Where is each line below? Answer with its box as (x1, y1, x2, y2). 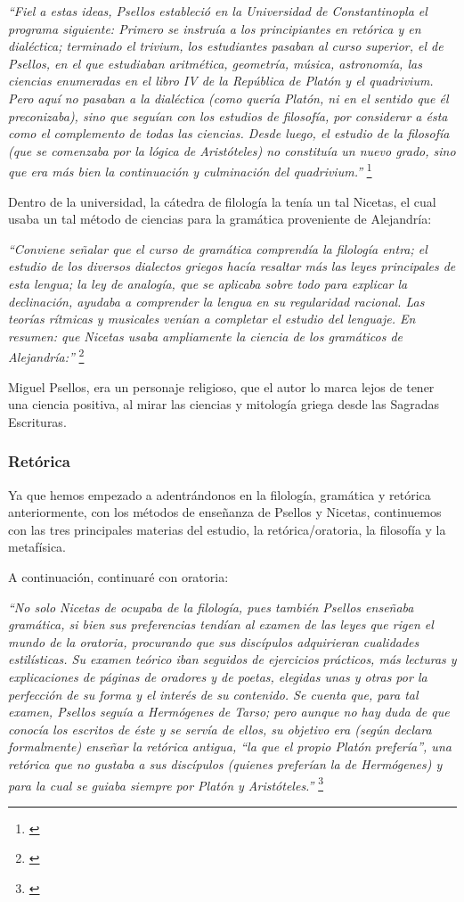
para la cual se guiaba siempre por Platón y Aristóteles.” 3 (8, 773, 323, 794)
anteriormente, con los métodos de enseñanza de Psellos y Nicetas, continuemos (8, 503, 442, 521)
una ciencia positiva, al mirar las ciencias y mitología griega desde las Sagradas (8, 395, 439, 414)
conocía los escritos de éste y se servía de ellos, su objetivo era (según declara (8, 719, 432, 738)
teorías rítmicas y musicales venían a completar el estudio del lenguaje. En (8, 309, 416, 328)
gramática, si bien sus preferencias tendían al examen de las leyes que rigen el (8, 615, 434, 634)
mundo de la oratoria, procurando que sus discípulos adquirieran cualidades (8, 632, 419, 651)
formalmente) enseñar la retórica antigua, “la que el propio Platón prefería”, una (8, 737, 452, 756)
